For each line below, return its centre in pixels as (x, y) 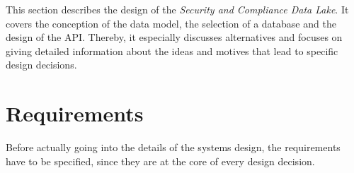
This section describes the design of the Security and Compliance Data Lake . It (177, 9)
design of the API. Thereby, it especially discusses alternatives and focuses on (174, 37)
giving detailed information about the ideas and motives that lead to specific (172, 50)
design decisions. (41, 65)
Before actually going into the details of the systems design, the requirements (173, 147)
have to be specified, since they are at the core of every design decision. (160, 161)
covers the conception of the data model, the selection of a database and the (171, 23)
